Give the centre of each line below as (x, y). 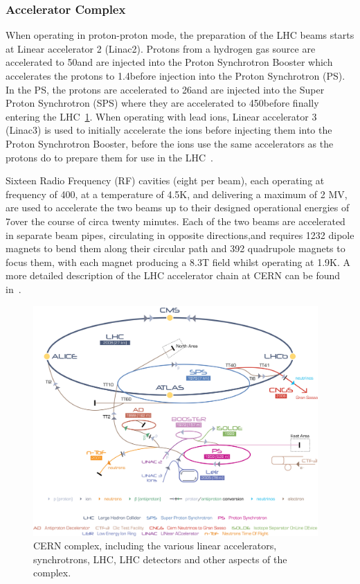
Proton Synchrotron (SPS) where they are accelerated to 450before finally (162, 103)
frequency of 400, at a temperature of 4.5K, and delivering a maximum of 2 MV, (177, 194)
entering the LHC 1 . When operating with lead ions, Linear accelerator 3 (161, 116)
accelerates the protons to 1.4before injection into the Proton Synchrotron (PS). (175, 76)
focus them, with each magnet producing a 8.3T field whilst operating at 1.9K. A (178, 262)
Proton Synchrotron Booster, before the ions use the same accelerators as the (170, 143)
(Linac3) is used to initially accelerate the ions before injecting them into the (169, 130)
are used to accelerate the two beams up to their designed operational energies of (178, 207)
